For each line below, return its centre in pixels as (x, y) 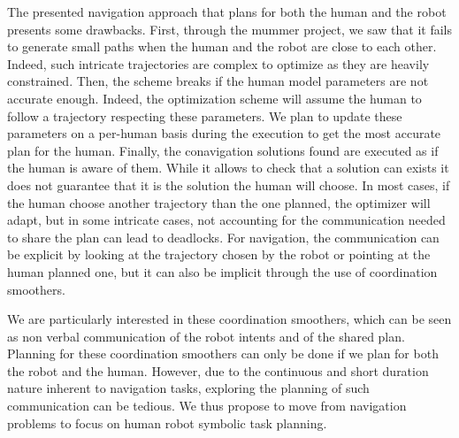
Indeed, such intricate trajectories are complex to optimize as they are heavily (218, 63)
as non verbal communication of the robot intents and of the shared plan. (206, 336)
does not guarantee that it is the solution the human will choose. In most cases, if (229, 184)
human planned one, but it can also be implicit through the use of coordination (222, 271)
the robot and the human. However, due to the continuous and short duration (218, 370)
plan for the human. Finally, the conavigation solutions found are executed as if (223, 150)
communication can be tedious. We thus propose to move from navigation (207, 406)
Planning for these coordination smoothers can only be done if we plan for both (223, 353)
